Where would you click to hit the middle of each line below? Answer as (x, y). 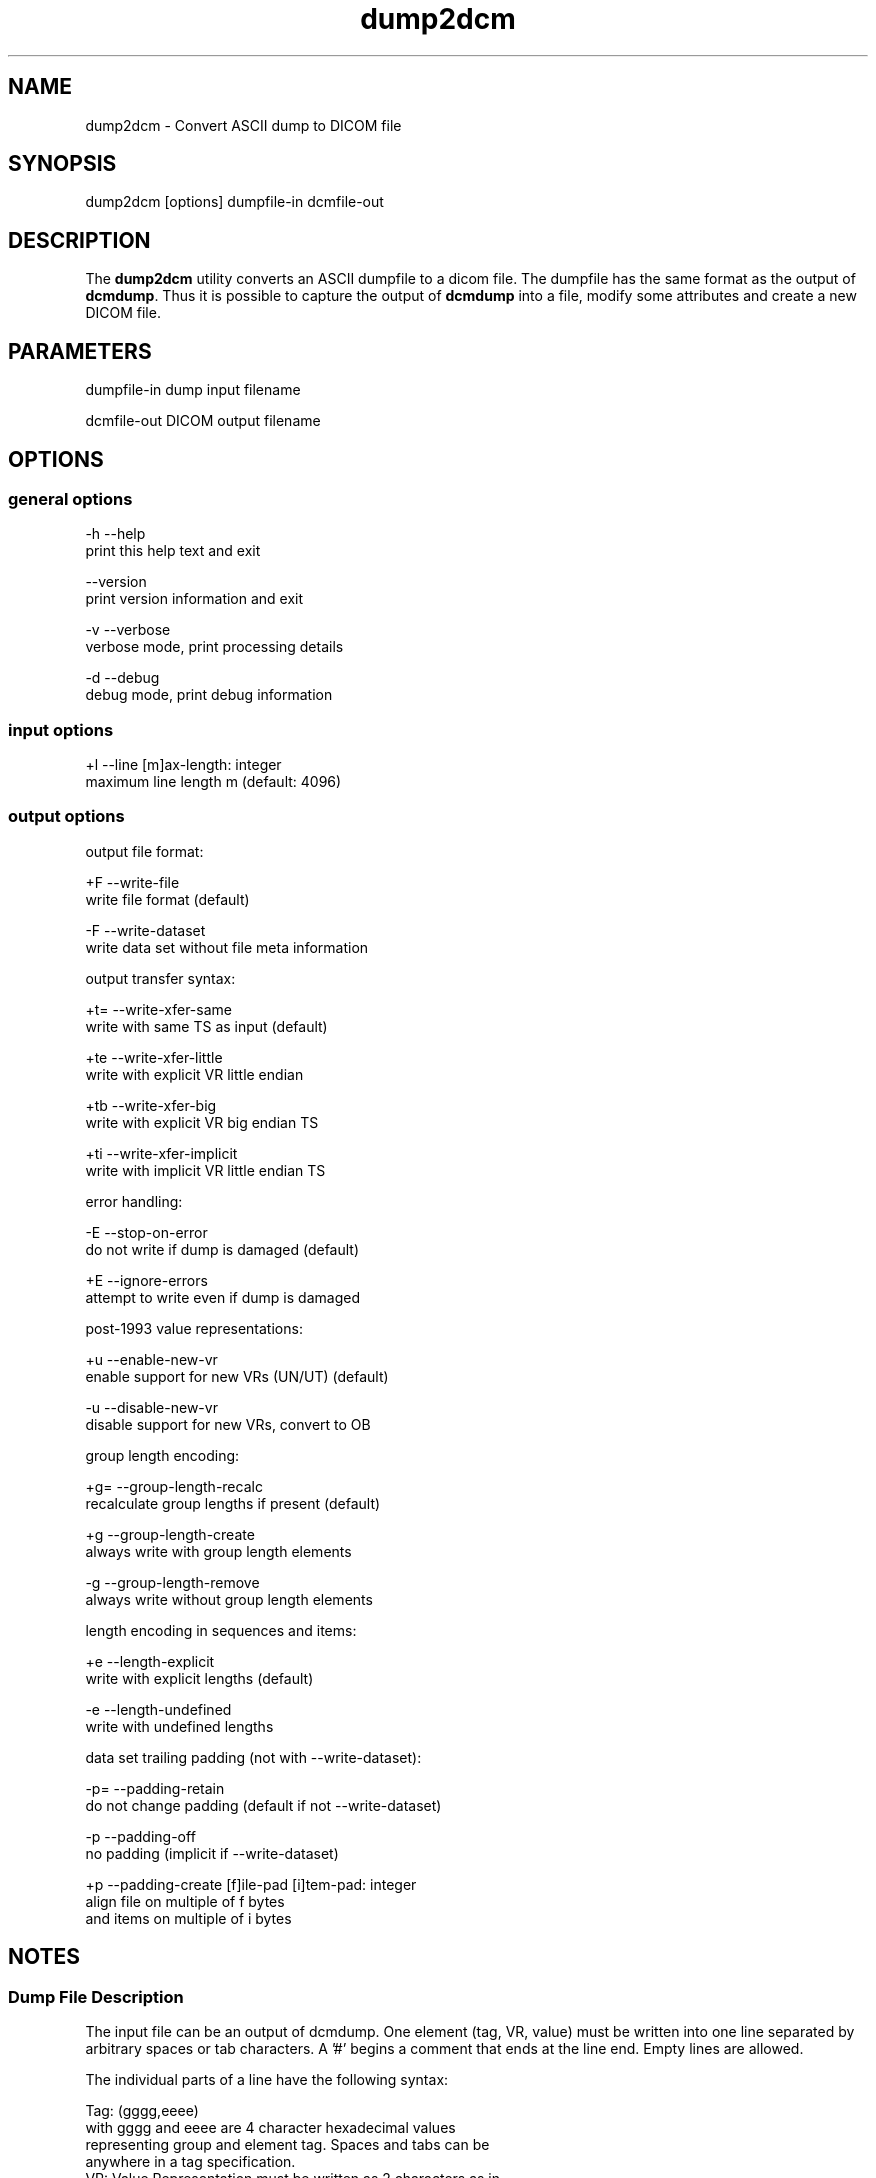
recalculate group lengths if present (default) (233, 1503)
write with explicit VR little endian (194, 1074)
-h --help (115, 534)
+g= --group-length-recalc (174, 1486)
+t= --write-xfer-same (158, 1009)
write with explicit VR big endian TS (202, 1122)
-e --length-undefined (158, 1709)
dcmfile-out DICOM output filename (203, 421)
